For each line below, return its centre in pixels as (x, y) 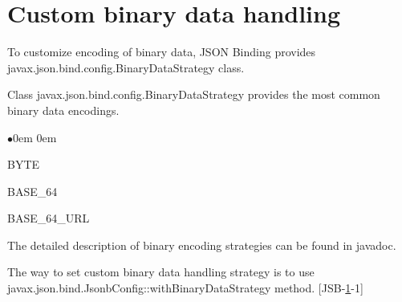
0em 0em (35, 137)
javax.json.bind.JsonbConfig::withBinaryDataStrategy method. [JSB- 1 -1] (185, 288)
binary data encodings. (63, 110)
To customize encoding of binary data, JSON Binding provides (162, 52)
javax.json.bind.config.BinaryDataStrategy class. (126, 67)
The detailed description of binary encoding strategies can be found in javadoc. (202, 245)
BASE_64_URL (49, 218)
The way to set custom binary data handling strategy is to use (161, 272)
